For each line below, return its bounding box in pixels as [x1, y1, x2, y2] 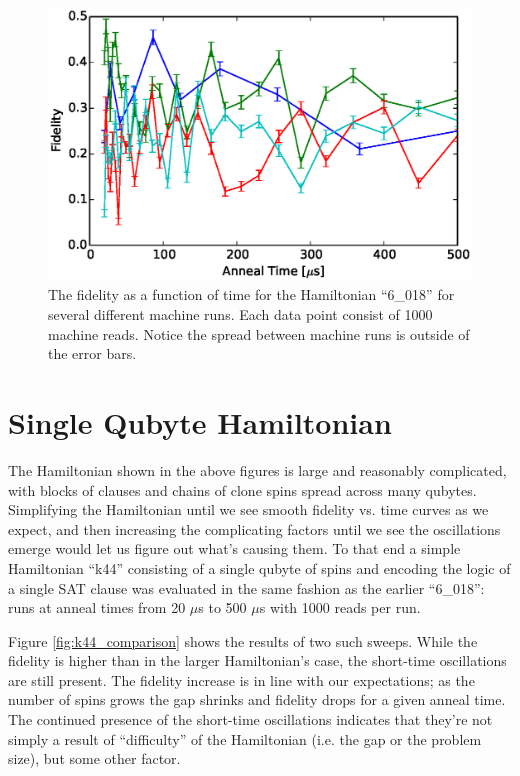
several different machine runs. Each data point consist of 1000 [48, 304, 433, 325]
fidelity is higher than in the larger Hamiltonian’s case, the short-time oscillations [8, 650, 507, 671]
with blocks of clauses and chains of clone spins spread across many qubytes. [8, 479, 477, 500]
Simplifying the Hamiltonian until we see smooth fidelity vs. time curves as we [8, 499, 489, 520]
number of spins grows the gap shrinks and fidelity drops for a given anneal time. [8, 689, 506, 710]
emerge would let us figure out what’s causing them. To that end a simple [8, 538, 461, 559]
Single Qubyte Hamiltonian [8, 402, 392, 443]
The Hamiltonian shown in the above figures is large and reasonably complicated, [8, 459, 507, 480]
